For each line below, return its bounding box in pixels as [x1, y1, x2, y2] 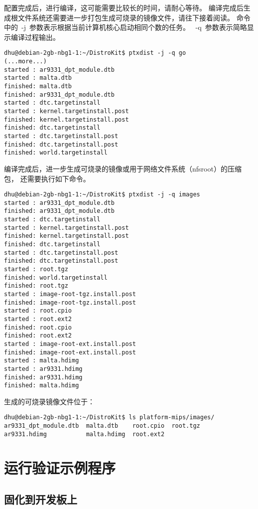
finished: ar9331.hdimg [4, 373, 83, 381]
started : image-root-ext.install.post [4, 340, 136, 347]
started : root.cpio [4, 307, 72, 315]
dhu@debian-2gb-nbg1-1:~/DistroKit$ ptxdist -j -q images [4, 191, 200, 198]
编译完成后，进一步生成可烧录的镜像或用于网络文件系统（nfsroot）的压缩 [4, 163, 242, 173]
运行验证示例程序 [4, 457, 116, 478]
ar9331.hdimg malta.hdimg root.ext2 [4, 430, 165, 438]
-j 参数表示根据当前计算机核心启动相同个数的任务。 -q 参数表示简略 [21, 22, 247, 32]
